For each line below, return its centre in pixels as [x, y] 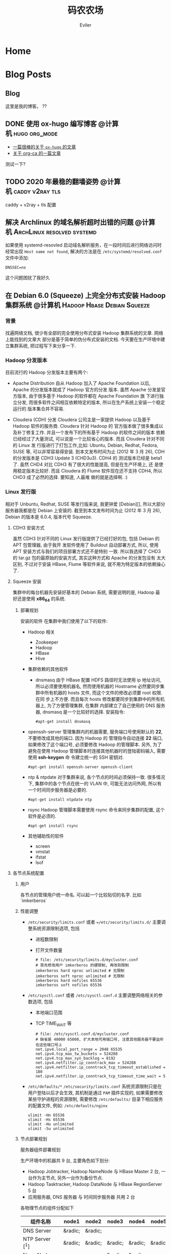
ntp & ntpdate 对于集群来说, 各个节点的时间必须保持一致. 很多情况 [96, 777]
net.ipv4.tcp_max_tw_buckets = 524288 [77, 1054]
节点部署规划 [34, 1139]
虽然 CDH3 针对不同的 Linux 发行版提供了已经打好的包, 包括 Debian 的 [86, 538]
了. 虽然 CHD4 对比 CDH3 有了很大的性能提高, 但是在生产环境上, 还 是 [86, 465]
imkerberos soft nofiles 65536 [68, 985]
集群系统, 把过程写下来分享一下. [43, 346]
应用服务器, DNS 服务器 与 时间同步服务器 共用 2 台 [81, 1197]
